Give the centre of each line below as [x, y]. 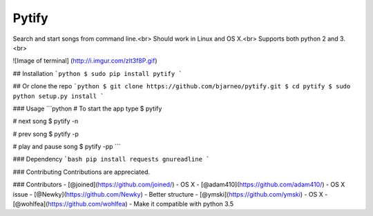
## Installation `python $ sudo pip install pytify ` [97, 73]
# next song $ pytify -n [46, 121]
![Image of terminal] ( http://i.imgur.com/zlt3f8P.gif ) [85, 61]
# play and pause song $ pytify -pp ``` [67, 147]
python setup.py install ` [58, 96]
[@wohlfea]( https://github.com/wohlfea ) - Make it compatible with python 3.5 [123, 204]
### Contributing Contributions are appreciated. [82, 172]
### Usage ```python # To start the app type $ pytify [87, 108]
